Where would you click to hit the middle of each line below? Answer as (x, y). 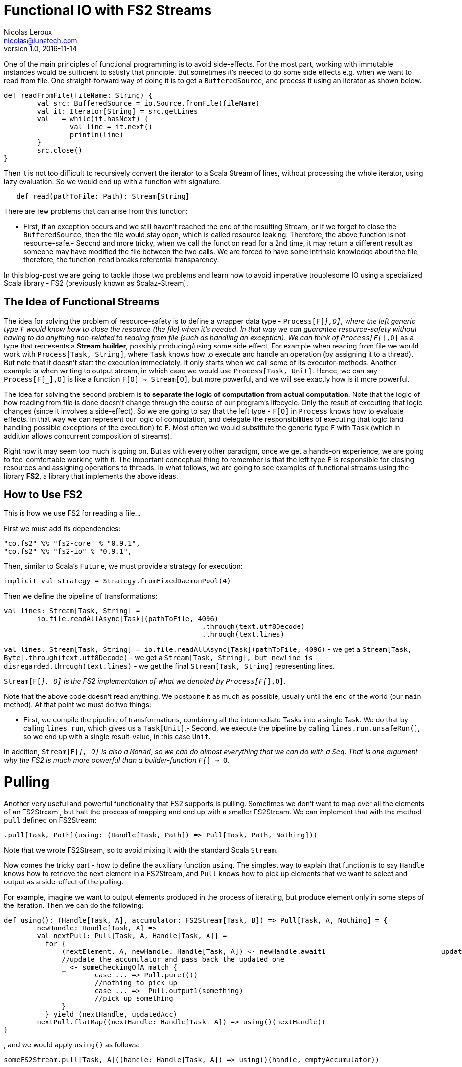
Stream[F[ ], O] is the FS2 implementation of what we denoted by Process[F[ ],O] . (145, 681)
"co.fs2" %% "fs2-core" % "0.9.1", (72, 544)
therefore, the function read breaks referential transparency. (121, 259)
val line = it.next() (111, 127)
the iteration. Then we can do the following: (74, 905)
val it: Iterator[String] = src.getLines (117, 111)
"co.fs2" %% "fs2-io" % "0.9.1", (68, 551)
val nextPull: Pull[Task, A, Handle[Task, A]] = (132, 936)
